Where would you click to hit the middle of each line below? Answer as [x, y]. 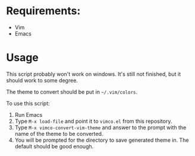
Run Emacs [29, 114]
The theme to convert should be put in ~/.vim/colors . [72, 92]
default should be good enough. [54, 146]
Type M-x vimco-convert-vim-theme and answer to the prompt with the [100, 127]
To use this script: [28, 103]
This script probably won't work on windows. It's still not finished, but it [94, 74]
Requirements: [43, 11]
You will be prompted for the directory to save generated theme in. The [102, 140]
